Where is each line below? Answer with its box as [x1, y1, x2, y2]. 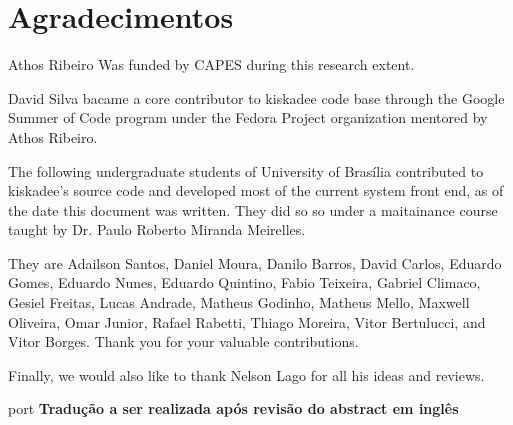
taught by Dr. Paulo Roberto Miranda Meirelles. [8, 219, 306, 240]
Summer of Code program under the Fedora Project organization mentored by [8, 107, 488, 128]
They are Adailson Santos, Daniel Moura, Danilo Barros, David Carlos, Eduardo [8, 252, 502, 273]
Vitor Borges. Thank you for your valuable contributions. [8, 331, 359, 352]
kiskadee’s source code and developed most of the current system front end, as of [8, 180, 504, 201]
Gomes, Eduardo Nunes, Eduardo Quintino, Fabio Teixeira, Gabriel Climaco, [8, 272, 481, 293]
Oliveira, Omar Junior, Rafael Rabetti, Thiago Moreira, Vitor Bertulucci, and [8, 311, 486, 332]
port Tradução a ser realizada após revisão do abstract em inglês [8, 398, 459, 419]
